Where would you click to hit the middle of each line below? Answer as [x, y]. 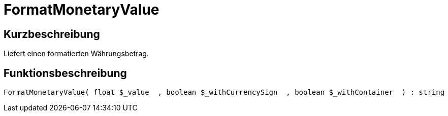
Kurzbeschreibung [52, 34]
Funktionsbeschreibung [65, 73]
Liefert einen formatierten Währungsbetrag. [76, 54]
